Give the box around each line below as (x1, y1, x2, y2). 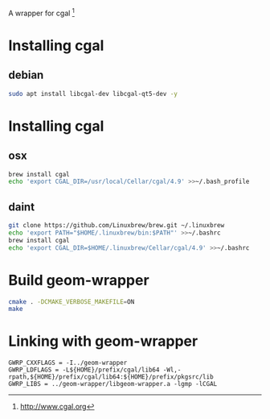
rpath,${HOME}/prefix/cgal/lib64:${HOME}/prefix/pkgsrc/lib (8, 373, 215, 381)
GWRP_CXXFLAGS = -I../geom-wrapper (8, 359, 128, 367)
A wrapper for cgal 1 (8, 7, 75, 18)
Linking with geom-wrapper (8, 332, 198, 351)
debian (8, 68, 44, 82)
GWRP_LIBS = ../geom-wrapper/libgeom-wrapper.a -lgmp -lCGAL (8, 380, 218, 388)
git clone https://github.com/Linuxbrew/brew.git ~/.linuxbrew (8, 222, 225, 230)
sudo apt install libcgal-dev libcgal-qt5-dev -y (8, 89, 178, 97)
